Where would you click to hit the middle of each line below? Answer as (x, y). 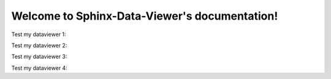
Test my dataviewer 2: (39, 45)
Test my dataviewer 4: (39, 68)
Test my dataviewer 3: (39, 57)
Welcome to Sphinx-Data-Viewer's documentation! (145, 16)
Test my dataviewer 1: (39, 34)
